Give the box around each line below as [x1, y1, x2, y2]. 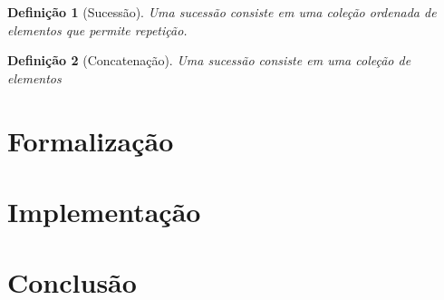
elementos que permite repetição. [7, 20, 188, 39]
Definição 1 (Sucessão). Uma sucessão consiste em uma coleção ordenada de [7, 3, 437, 21]
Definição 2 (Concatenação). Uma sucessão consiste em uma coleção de [7, 51, 411, 70]
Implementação [7, 192, 201, 229]
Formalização [7, 121, 174, 159]
